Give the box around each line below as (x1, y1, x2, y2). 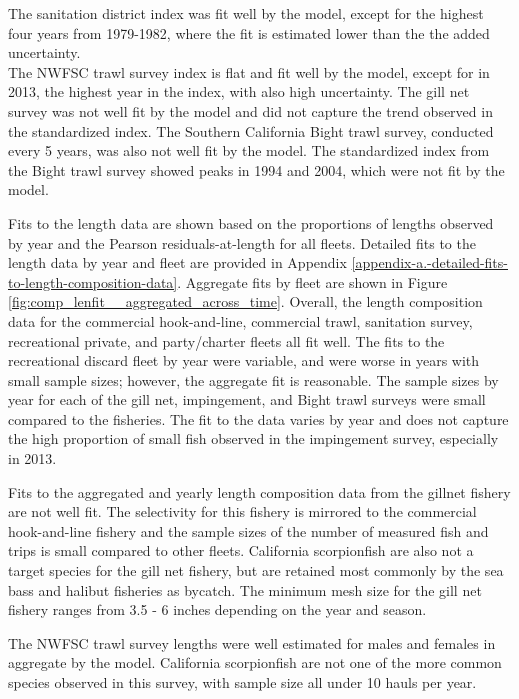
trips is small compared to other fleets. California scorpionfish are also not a (8, 540, 474, 561)
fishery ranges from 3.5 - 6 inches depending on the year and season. (8, 599, 427, 620)
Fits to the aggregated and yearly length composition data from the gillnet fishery (8, 481, 511, 502)
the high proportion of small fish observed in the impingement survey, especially (8, 428, 499, 449)
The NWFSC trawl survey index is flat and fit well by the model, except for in (8, 61, 490, 82)
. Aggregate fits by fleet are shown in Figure (177, 271, 448, 292)
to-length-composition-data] (8, 271, 178, 292)
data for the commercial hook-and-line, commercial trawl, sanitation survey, (8, 310, 473, 331)
